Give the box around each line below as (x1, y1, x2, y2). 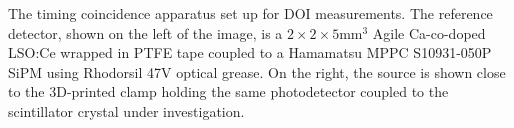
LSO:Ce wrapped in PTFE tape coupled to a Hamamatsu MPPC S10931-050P (8, 42, 492, 63)
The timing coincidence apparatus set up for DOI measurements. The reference (8, 3, 493, 23)
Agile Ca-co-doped (372, 22, 486, 43)
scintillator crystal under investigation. (8, 100, 245, 121)
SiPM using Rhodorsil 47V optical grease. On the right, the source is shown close (8, 61, 506, 82)
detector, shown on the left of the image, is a (8, 22, 283, 43)
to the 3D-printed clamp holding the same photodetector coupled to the (8, 81, 449, 102)
